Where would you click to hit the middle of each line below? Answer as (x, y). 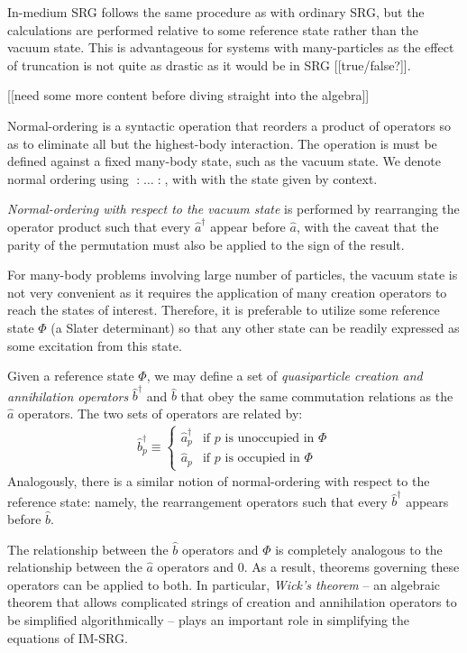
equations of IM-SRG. (68, 637)
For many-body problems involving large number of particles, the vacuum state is (233, 275)
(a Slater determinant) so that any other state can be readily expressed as (255, 327)
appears (427, 501)
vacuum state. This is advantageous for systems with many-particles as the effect (231, 47)
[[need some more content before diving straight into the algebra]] (188, 95)
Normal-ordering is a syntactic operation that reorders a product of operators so (229, 125)
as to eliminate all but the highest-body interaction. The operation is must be (222, 143)
